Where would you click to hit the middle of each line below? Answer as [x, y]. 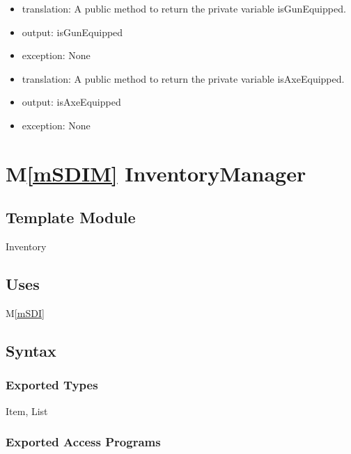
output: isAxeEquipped [71, 102]
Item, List [27, 411]
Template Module [71, 217]
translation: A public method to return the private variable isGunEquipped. [184, 8]
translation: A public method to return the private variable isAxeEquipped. [183, 78]
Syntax [31, 350]
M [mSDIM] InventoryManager [156, 173]
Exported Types [52, 385]
